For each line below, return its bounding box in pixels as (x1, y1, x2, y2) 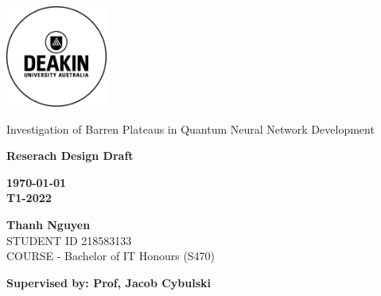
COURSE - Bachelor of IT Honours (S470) (6, 247, 216, 264)
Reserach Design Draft (6, 147, 134, 164)
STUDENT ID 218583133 (6, 232, 132, 248)
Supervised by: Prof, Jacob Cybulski (6, 274, 212, 290)
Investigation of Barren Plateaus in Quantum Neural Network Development (6, 120, 375, 137)
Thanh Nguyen (6, 216, 91, 232)
